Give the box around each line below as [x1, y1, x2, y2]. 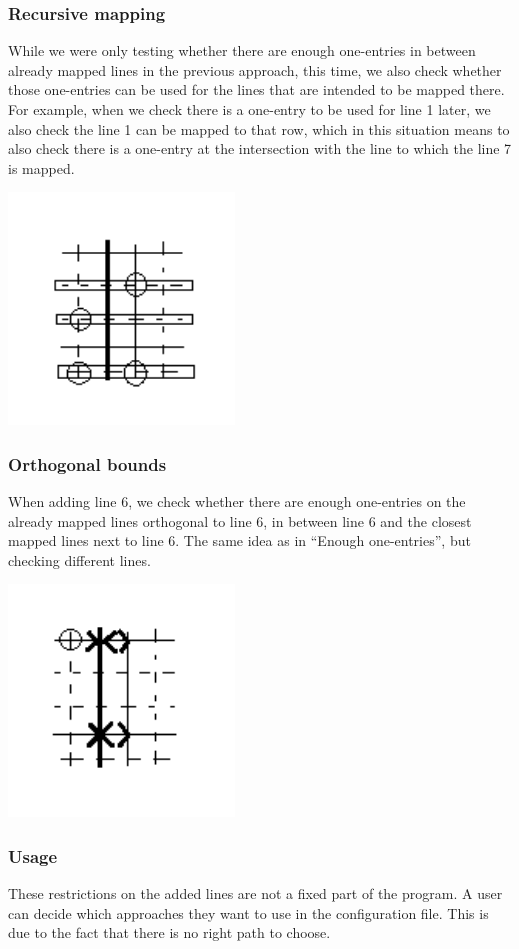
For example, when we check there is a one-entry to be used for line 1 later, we [8, 99, 491, 119]
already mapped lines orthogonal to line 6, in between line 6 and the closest [8, 510, 472, 531]
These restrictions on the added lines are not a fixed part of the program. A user [8, 883, 503, 904]
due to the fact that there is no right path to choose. [8, 922, 331, 943]
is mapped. [8, 157, 75, 178]
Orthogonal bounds [8, 451, 167, 476]
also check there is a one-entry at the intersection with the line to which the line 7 [8, 138, 512, 159]
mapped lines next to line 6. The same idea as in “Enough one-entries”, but [8, 530, 471, 551]
